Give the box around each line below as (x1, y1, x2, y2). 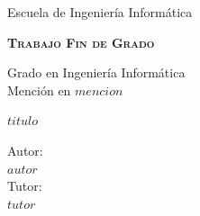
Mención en (7, 80, 71, 99)
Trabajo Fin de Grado (7, 32, 155, 51)
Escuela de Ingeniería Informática (7, 3, 193, 21)
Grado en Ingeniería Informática (7, 63, 186, 82)
